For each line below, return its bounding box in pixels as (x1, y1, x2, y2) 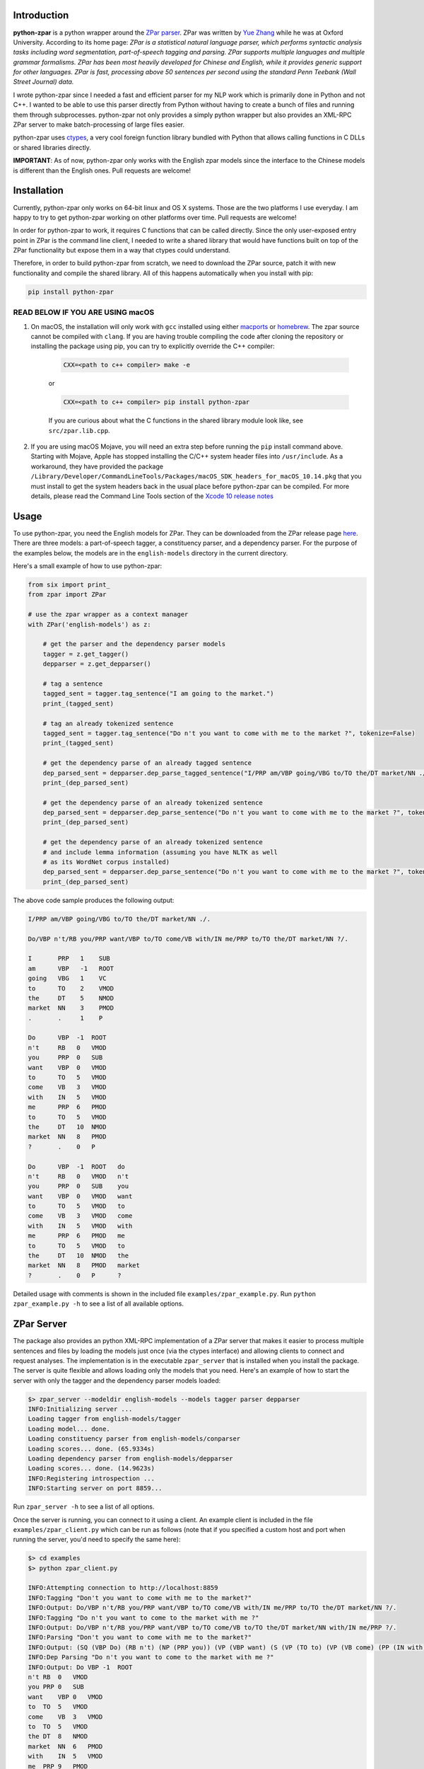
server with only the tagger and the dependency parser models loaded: (13, 1376, 221, 1385)
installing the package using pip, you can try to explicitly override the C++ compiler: (30, 342, 275, 350)
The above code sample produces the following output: (13, 896, 175, 904)
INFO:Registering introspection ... (28, 1474, 155, 1482)
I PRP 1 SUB (28, 955, 111, 962)
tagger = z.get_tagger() (42, 650, 129, 658)
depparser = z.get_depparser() (42, 660, 151, 668)
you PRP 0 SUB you (28, 1182, 129, 1190)
